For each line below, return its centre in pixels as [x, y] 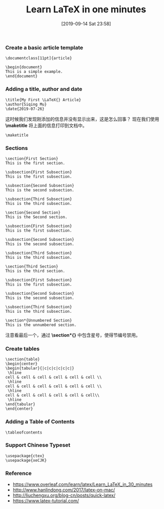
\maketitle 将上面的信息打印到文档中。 [46, 125]
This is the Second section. [36, 217]
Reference [18, 473]
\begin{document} [24, 67]
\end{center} [19, 409]
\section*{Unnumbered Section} [39, 320]
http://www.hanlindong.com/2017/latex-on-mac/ [64, 490]
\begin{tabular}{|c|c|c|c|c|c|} [40, 368]
